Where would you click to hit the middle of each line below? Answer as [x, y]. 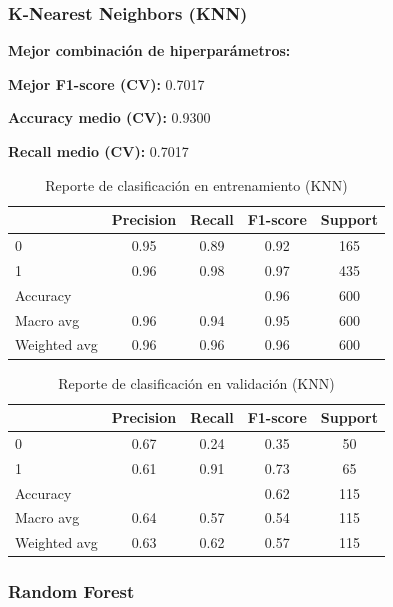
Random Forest [71, 591]
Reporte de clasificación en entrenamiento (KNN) [196, 184]
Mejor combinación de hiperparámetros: [149, 50]
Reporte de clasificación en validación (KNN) [196, 382]
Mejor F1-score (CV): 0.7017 [106, 83]
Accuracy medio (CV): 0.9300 [109, 117]
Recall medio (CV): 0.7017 [98, 151]
